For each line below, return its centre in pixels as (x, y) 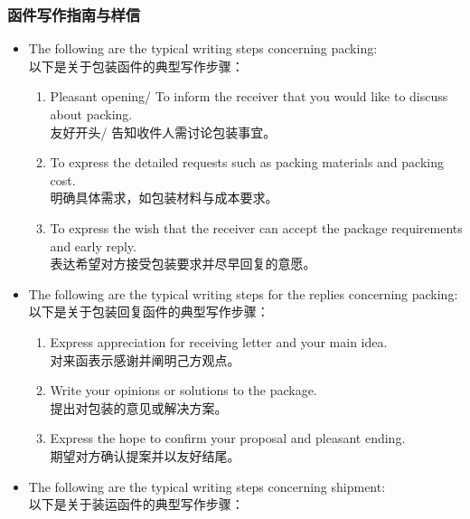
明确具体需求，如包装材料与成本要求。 (164, 198)
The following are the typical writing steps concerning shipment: (207, 486)
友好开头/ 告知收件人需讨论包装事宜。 (163, 132)
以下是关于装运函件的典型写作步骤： (136, 504)
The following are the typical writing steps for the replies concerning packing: (243, 293)
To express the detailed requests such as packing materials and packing (247, 162)
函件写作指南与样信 (74, 14)
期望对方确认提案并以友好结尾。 (145, 455)
